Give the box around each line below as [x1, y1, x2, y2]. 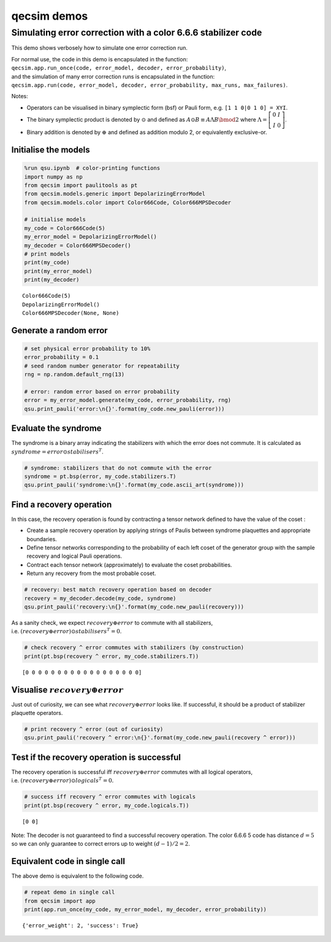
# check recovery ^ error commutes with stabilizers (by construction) [24, 644, 245, 651]
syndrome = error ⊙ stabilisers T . [11, 447, 104, 455]
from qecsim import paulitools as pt [24, 182, 138, 188]
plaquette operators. [11, 709, 63, 716]
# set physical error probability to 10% [24, 345, 151, 352]
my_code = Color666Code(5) [24, 225, 105, 231]
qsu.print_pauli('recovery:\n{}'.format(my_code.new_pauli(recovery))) [24, 603, 245, 610]
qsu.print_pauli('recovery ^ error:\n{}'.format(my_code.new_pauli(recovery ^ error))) [24, 734, 296, 741]
